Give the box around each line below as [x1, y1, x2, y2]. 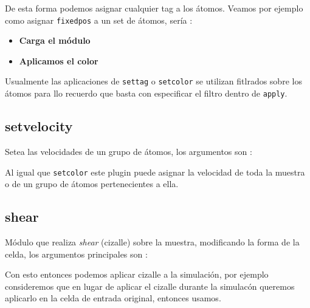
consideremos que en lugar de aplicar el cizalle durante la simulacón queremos [5, 279, 295, 292]
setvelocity [5, 117, 73, 135]
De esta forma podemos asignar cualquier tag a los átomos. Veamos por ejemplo [5, 2, 303, 14]
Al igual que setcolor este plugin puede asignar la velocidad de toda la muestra [5, 165, 305, 178]
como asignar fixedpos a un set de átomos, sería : [5, 13, 193, 26]
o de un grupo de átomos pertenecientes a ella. [5, 177, 179, 190]
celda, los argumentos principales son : [5, 247, 148, 260]
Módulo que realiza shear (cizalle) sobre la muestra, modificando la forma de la [5, 236, 300, 248]
